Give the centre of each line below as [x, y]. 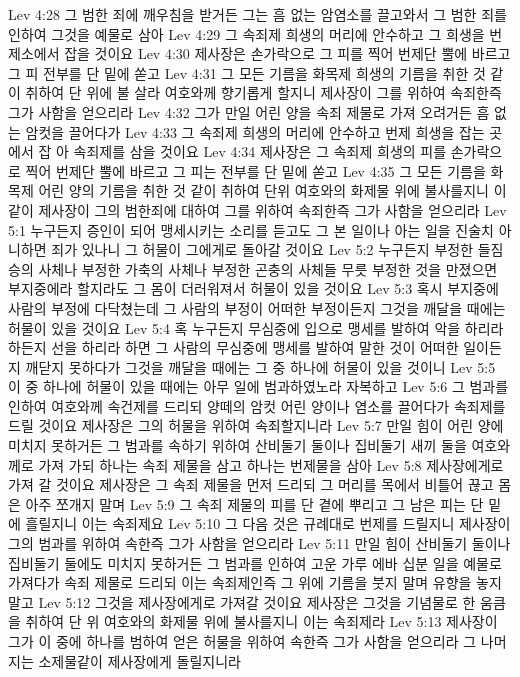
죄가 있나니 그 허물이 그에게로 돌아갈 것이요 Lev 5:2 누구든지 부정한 [262, 249]
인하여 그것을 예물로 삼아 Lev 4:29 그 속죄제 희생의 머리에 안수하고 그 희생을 [246, 33]
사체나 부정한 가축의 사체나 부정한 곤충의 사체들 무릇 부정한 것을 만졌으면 [268, 268]
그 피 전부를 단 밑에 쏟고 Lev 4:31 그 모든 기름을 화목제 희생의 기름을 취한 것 [247, 72]
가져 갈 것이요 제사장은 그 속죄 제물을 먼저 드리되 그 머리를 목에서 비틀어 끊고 [251, 484]
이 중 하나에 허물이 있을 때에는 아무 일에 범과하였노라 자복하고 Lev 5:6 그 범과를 [258, 386]
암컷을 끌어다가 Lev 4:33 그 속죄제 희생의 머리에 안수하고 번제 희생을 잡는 [255, 131]
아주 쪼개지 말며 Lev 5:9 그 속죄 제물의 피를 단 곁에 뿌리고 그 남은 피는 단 [254, 503]
